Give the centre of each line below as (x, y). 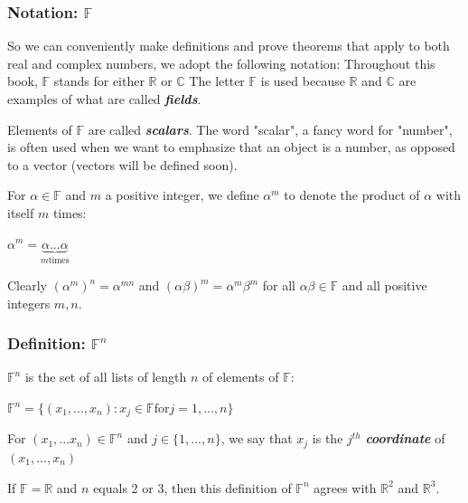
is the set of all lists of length (106, 377)
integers (29, 303)
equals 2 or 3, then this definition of (192, 487)
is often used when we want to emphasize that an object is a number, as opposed (231, 147)
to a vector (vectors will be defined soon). (122, 164)
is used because (303, 81)
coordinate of (405, 438)
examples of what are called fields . (104, 99)
